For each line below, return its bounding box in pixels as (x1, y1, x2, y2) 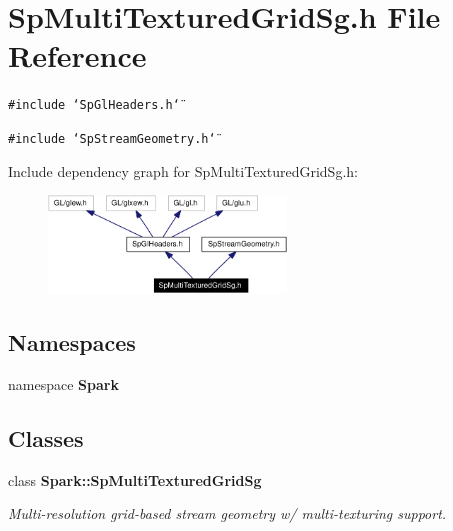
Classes (8, 422, 84, 453)
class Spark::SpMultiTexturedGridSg (8, 469, 262, 490)
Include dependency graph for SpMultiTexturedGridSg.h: (8, 160, 358, 181)
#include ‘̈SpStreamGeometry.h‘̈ (8, 131, 216, 146)
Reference (8, 35, 147, 76)
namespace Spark (8, 374, 119, 394)
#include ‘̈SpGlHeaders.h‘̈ (8, 98, 180, 113)
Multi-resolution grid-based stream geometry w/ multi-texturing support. (8, 503, 447, 524)
